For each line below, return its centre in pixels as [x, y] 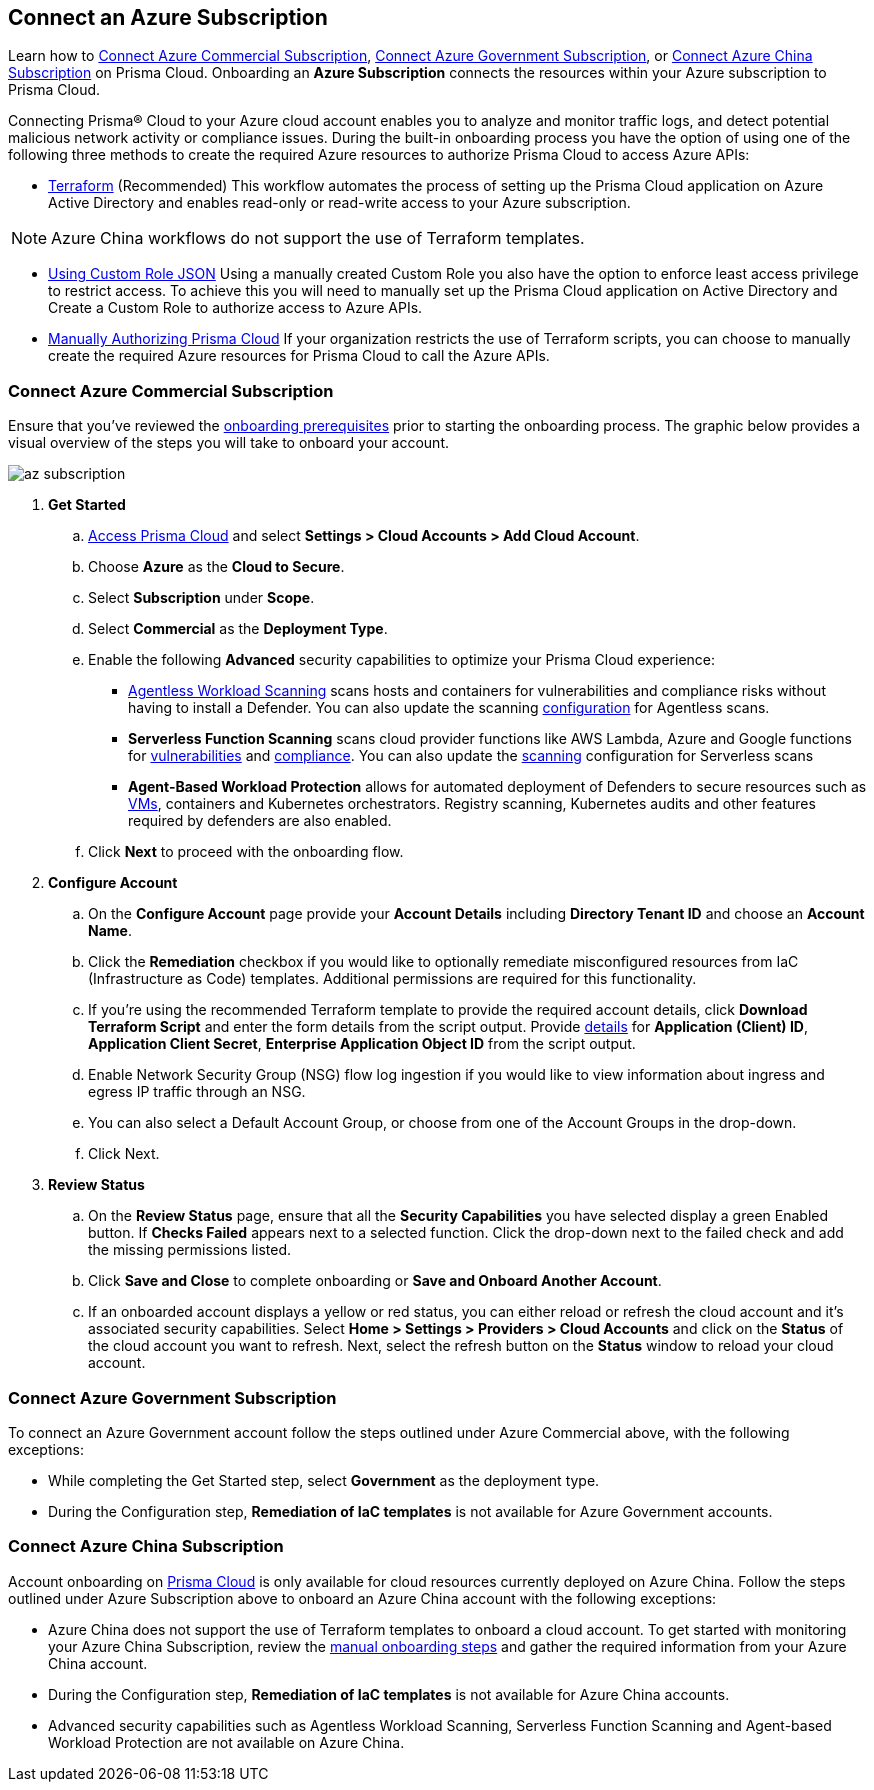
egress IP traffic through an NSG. [197, 1092]
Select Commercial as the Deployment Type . [238, 629]
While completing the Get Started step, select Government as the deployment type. [324, 1480]
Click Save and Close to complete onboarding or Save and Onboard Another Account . [375, 1281]
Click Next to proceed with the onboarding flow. [246, 852]
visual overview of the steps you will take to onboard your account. [229, 443]
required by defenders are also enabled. [260, 821]
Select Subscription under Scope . [201, 598]
